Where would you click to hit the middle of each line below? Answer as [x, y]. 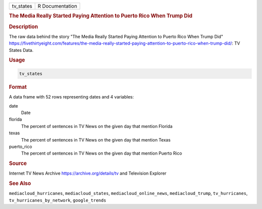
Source [18, 163]
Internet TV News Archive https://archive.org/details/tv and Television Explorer [88, 173]
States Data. [21, 50]
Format [18, 87]
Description [24, 27]
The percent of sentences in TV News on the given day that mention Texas [96, 140]
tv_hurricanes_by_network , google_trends [57, 200]
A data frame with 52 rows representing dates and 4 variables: [71, 97]
